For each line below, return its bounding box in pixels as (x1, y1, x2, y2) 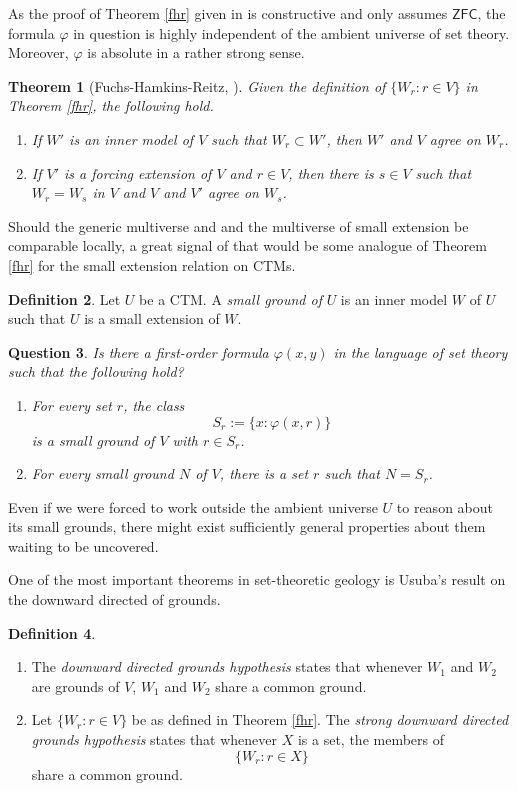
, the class (123, 394, 185, 415)
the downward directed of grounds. (8, 589, 221, 610)
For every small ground (31, 463, 174, 484)
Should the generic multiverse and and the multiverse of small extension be (8, 215, 469, 236)
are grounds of (31, 675, 120, 696)
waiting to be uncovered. (8, 535, 159, 556)
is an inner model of (69, 128, 194, 149)
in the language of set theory (333, 341, 508, 362)
